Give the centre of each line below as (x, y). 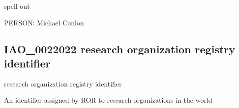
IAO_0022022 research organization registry (119, 49)
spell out (17, 6)
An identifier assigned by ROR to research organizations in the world (108, 100)
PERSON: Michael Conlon (44, 22)
